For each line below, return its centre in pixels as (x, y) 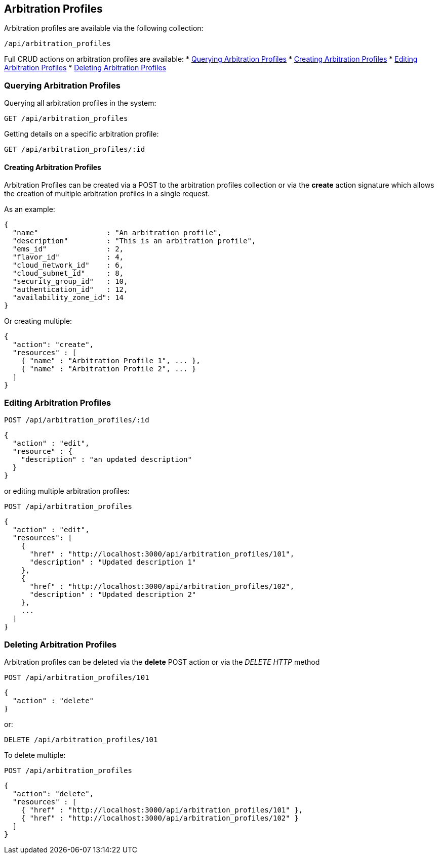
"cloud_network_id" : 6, (68, 265)
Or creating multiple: (38, 321)
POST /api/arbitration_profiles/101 (77, 677)
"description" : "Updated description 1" (113, 562)
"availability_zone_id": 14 (68, 298)
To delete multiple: (35, 755)
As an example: (30, 209)
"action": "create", (53, 345)
